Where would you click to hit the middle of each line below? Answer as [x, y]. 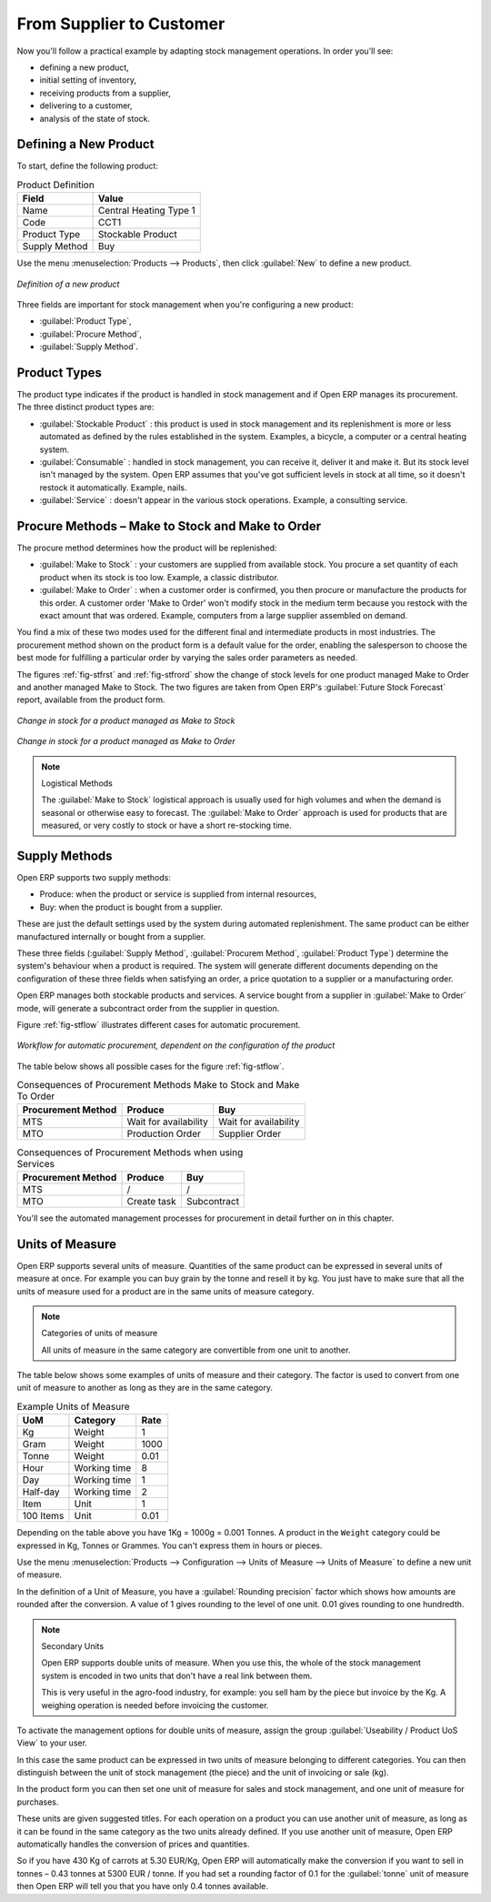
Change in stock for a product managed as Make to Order [126, 741]
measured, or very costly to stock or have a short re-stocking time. [167, 825]
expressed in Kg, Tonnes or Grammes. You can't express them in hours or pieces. [170, 1545]
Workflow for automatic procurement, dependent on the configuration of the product [176, 1045]
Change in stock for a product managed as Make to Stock [126, 720]
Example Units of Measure [74, 1407]
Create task [151, 1201]
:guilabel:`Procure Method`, [91, 334]
